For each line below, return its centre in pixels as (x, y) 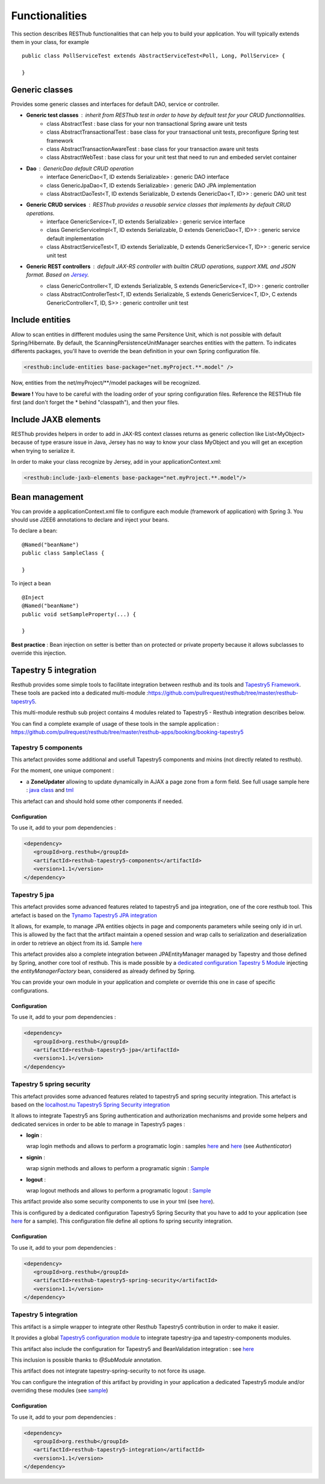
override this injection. (39, 653)
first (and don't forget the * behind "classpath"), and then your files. (95, 402)
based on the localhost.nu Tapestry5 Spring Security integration (91, 1105)
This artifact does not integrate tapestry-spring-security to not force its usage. (108, 1371)
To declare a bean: (34, 531)
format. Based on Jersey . (58, 275)
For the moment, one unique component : (63, 770)
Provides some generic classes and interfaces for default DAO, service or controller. (115, 104)
